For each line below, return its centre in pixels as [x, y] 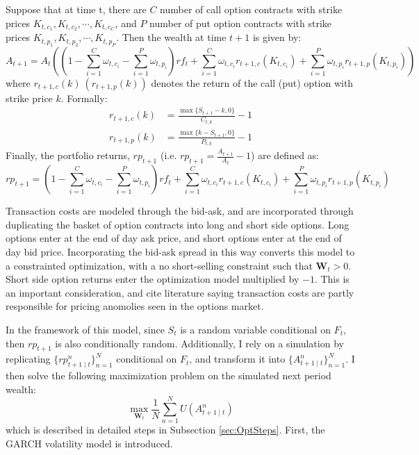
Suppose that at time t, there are [76, 9]
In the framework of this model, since [85, 329]
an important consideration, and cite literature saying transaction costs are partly [180, 292]
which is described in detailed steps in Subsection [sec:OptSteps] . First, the [165, 430]
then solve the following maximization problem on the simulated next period [169, 375]
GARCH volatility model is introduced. [89, 443]
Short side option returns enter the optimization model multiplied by [153, 279]
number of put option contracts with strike [241, 23]
